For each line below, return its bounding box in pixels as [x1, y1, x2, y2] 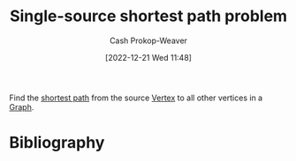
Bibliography [9, 133, 105, 153]
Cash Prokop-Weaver [109, 35, 188, 46]
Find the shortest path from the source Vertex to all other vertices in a [9, 92, 263, 103]
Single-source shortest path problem [9, 6, 288, 26]
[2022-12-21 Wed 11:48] [104, 52, 193, 62]
